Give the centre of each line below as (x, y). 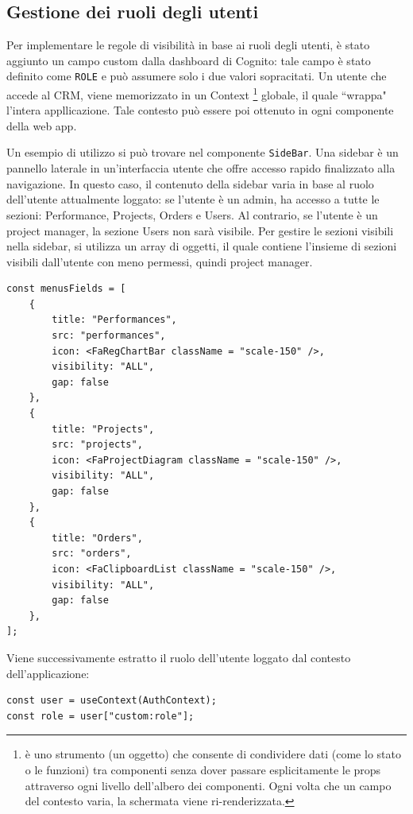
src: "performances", (109, 336)
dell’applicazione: (48, 673)
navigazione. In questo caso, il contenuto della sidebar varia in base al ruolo (190, 183)
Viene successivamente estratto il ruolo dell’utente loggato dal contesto (179, 657)
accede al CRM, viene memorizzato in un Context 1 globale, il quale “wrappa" (197, 93)
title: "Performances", (114, 320)
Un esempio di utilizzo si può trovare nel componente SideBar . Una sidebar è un (203, 152)
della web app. (42, 125)
